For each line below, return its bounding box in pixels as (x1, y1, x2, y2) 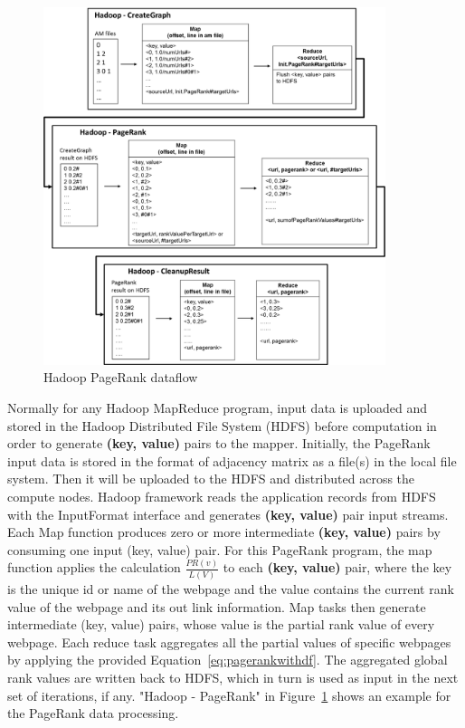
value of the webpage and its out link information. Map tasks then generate (7, 597, 426, 616)
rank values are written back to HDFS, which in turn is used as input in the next (7, 668, 459, 687)
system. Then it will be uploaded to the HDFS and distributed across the (7, 469, 415, 488)
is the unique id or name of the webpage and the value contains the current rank (7, 580, 454, 599)
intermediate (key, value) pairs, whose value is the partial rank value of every (7, 615, 435, 634)
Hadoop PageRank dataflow (43, 368, 198, 387)
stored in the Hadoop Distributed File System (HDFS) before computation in (7, 416, 437, 435)
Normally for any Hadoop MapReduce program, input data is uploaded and (7, 398, 428, 417)
